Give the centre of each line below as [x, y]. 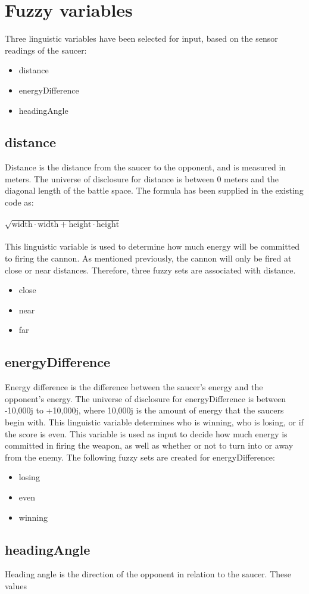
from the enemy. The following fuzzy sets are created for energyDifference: [140, 457]
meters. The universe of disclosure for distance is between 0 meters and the [142, 178]
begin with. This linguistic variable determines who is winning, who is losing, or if [154, 422]
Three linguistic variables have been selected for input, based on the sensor [141, 38]
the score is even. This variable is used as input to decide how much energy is [146, 433]
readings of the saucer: [46, 50]
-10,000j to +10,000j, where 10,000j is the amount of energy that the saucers [144, 410]
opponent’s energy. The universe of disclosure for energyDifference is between [146, 398]
